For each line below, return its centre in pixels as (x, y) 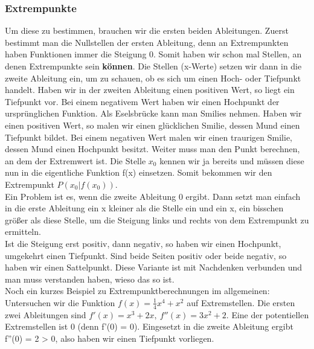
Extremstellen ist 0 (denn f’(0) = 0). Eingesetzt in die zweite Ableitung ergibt (149, 326)
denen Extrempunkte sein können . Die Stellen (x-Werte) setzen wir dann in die (153, 66)
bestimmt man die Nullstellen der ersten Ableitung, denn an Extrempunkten (147, 42)
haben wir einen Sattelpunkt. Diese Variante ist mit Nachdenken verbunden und (154, 267)
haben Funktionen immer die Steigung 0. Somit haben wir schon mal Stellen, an (153, 54)
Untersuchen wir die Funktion (60, 302)
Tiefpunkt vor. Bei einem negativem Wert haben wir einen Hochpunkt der (142, 101)
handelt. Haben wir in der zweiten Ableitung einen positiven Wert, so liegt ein (150, 90)
